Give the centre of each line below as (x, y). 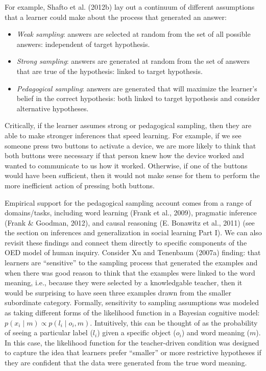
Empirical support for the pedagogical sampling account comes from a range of (128, 202)
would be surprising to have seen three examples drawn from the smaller (118, 292)
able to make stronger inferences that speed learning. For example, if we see (123, 135)
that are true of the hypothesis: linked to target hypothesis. (110, 71)
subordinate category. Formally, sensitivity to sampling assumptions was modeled (132, 302)
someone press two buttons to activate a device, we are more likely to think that (130, 145)
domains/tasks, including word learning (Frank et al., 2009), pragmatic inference (131, 213)
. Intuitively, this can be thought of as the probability (174, 322)
